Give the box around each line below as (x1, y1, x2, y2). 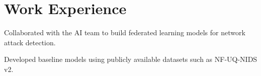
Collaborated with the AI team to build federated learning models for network (4, 27, 245, 38)
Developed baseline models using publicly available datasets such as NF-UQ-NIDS (4, 54, 257, 64)
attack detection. (4, 37, 56, 47)
